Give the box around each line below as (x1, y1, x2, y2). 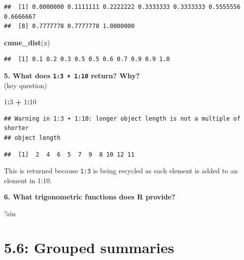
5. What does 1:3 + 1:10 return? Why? (4, 70, 140, 80)
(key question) (4, 80, 47, 90)
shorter (4, 125, 29, 132)
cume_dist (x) (4, 37, 50, 47)
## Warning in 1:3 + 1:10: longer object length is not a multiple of (4, 115, 241, 122)
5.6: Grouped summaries (4, 237, 174, 257)
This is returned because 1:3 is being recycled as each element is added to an (4, 165, 238, 176)
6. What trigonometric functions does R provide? (4, 192, 175, 202)
